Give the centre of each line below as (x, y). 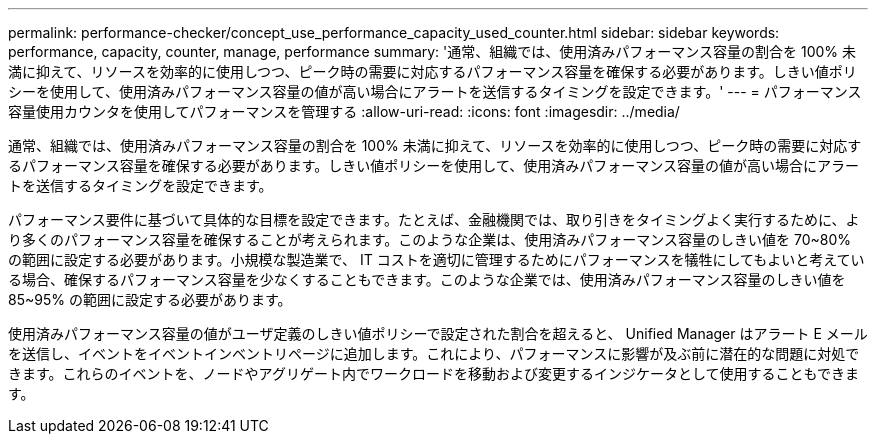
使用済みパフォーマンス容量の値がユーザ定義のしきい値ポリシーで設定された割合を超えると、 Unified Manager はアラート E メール (438, 333)
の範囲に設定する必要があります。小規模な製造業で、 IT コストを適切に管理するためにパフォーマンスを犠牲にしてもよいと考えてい (436, 259)
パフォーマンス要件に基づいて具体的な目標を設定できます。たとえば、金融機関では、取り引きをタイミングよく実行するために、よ (434, 219)
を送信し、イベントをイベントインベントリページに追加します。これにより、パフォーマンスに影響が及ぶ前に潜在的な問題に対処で (434, 353)
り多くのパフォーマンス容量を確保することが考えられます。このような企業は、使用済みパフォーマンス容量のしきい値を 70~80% (430, 239)
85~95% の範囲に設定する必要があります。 (150, 299)
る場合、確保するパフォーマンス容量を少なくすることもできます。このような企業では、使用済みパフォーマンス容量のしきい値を (427, 279)
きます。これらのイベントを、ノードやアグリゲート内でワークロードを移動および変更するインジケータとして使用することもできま (433, 373)
